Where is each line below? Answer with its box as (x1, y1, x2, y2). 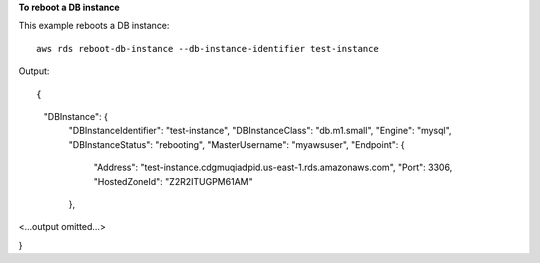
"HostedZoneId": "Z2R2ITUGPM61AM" (93, 175, 254, 187)
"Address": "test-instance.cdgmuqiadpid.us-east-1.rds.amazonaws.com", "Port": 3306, (93, 161, 453, 174)
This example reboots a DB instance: (18, 20, 170, 32)
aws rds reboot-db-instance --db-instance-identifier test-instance (36, 43, 379, 54)
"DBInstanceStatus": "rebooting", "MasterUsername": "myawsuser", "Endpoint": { (68, 138, 405, 150)
